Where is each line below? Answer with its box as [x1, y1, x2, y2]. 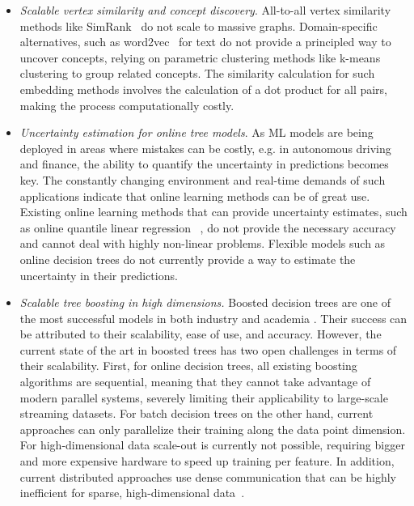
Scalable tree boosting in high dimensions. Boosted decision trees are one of [19, 294, 391, 311]
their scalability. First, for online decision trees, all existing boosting [19, 357, 357, 374]
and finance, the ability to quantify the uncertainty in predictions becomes [19, 155, 389, 172]
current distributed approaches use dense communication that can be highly [19, 468, 397, 485]
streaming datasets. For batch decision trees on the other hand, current [19, 405, 374, 422]
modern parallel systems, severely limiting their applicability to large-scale [19, 389, 388, 406]
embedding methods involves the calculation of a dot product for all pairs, [19, 80, 388, 97]
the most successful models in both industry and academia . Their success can [19, 309, 408, 326]
